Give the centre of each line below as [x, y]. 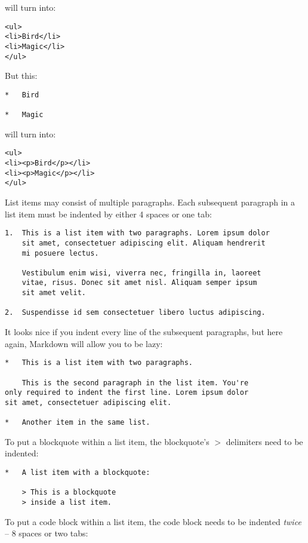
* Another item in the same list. [78, 423]
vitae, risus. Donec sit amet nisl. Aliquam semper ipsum [139, 283]
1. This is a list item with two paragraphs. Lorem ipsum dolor [137, 233]
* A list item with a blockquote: [78, 473]
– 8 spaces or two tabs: [47, 533]
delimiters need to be [264, 441]
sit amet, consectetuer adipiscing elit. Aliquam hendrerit [144, 243]
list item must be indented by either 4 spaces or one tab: [108, 214]
